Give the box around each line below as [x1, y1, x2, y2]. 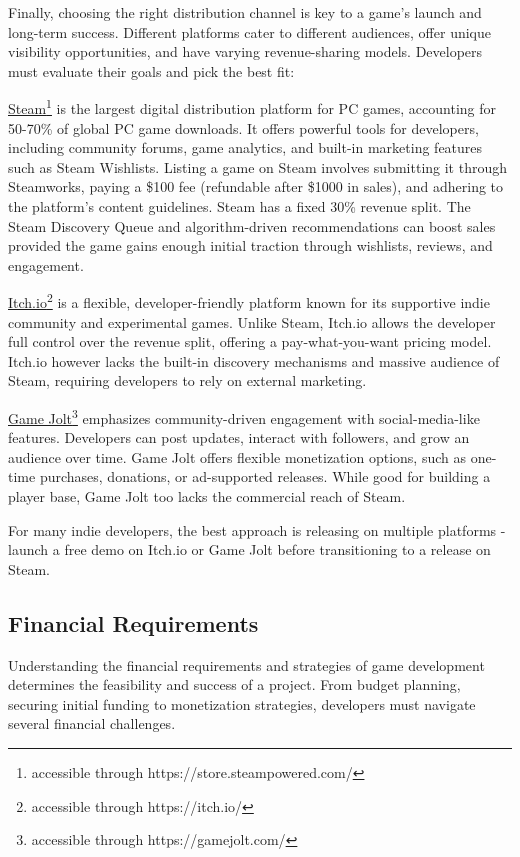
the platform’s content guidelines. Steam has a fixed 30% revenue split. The [8, 196, 471, 216]
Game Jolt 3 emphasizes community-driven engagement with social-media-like [8, 405, 480, 428]
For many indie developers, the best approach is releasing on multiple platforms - [8, 519, 506, 540]
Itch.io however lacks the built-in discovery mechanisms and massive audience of [8, 350, 500, 371]
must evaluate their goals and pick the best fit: [8, 60, 295, 81]
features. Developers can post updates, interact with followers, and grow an [8, 427, 470, 448]
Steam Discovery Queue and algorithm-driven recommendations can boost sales [8, 215, 496, 236]
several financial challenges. [8, 713, 176, 734]
